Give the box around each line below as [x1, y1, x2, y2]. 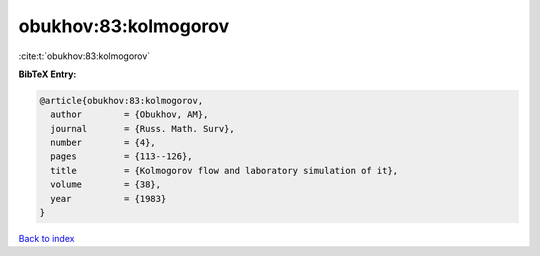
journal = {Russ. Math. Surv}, [50, 123, 235, 134]
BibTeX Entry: [18, 68, 77, 80]
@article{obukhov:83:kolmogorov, [39, 95, 204, 106]
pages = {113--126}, [50, 151, 194, 162]
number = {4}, [50, 137, 157, 149]
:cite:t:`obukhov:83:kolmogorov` [18, 50, 151, 62]
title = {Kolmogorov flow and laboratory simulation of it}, [50, 165, 399, 176]
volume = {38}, [50, 179, 162, 190]
